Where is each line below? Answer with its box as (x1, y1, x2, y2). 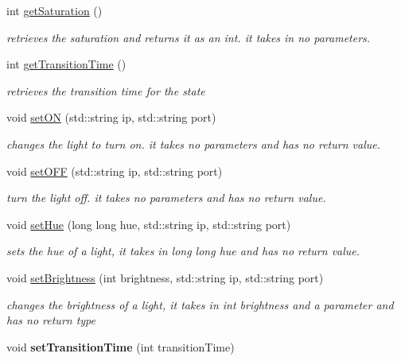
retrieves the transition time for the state (6, 82, 205, 99)
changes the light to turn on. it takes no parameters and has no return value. (6, 135, 380, 152)
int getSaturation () (6, 2, 103, 18)
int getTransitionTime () (6, 56, 127, 72)
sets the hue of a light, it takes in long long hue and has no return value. (6, 243, 360, 259)
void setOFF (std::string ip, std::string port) (6, 162, 223, 179)
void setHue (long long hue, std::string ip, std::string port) (6, 215, 291, 232)
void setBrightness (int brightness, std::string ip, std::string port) (6, 269, 324, 285)
